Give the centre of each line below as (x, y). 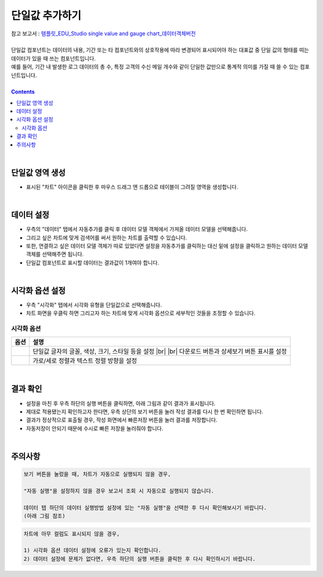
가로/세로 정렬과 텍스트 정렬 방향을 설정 (85, 360)
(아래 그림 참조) (45, 516)
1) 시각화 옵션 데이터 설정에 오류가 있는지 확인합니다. (92, 550)
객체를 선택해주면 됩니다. (55, 254)
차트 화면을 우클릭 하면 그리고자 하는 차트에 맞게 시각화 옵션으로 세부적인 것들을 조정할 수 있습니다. (141, 313)
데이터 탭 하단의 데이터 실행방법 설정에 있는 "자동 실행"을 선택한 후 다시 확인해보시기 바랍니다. (145, 507)
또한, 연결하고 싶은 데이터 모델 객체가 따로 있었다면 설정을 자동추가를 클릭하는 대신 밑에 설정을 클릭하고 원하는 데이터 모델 (167, 246)
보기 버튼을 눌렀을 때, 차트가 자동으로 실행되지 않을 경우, (97, 474)
